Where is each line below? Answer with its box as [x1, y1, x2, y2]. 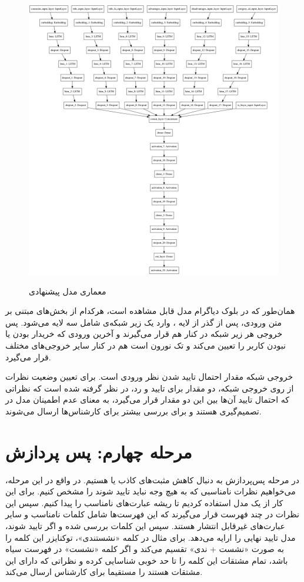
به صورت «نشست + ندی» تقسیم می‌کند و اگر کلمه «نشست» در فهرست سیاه [5, 543, 284, 555]
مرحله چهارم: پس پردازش [5, 439, 192, 463]
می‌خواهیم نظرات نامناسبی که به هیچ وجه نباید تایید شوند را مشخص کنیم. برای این [5, 485, 296, 497]
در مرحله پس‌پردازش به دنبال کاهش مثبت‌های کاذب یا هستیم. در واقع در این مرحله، [5, 473, 300, 486]
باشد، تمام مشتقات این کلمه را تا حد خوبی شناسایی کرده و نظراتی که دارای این [5, 554, 288, 566]
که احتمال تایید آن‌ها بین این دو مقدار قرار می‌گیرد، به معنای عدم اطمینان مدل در [5, 393, 289, 406]
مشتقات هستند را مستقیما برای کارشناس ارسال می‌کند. [5, 566, 203, 578]
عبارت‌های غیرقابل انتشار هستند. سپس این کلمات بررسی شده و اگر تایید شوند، [5, 519, 285, 531]
